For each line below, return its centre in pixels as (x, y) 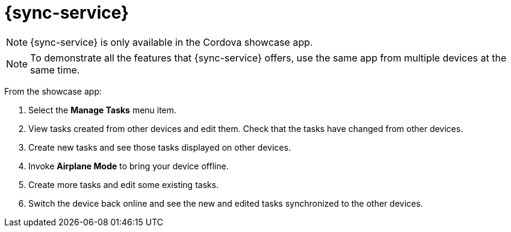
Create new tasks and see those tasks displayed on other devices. (160, 147)
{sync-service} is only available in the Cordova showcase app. (172, 42)
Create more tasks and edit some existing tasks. (124, 184)
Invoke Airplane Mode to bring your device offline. (129, 166)
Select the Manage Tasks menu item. (103, 110)
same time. (55, 70)
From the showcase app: (53, 91)
